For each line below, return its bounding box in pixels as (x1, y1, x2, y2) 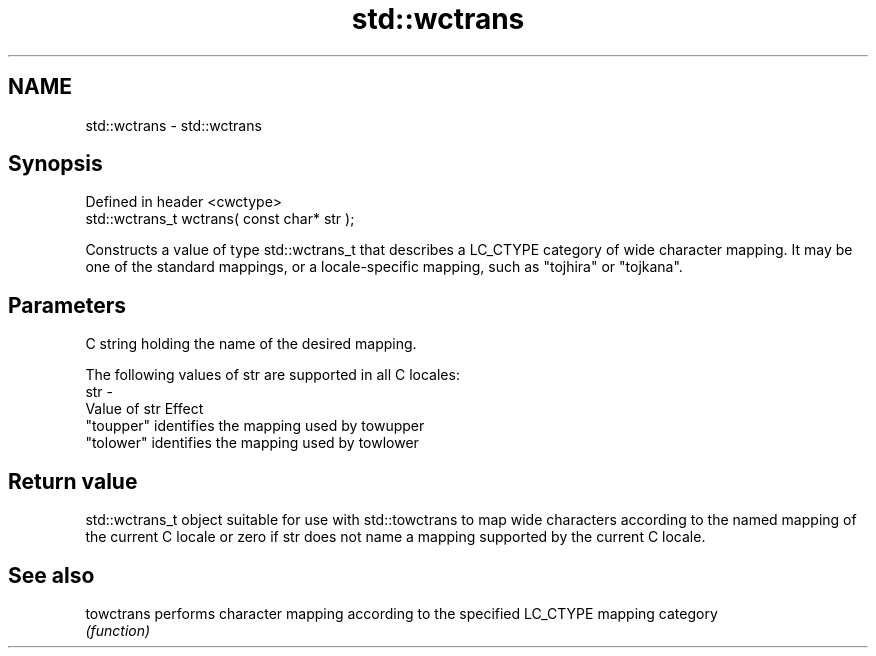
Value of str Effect (85, 400, 204, 418)
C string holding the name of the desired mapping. (85, 335, 417, 353)
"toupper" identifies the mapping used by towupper (85, 417, 425, 435)
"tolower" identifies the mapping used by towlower (85, 434, 419, 452)
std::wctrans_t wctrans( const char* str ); (85, 210, 355, 228)
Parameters (8, 292, 126, 318)
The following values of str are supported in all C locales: (85, 366, 460, 384)
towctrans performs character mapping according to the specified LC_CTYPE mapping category (85, 604, 718, 622)
